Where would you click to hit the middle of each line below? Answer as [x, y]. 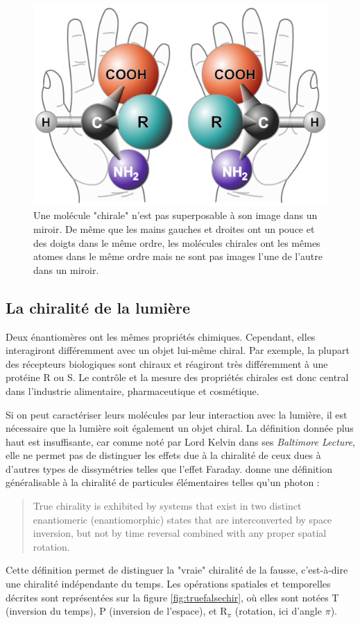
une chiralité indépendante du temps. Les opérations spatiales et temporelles [168, 584]
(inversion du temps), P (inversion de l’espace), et [111, 611]
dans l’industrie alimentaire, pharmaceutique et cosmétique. [132, 390]
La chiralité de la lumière [98, 307]
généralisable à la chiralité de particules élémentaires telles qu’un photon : [163, 482]
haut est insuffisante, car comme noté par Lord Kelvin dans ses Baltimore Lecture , [180, 441]
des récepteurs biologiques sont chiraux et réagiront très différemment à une [167, 363]
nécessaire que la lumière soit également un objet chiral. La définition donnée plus [180, 428]
